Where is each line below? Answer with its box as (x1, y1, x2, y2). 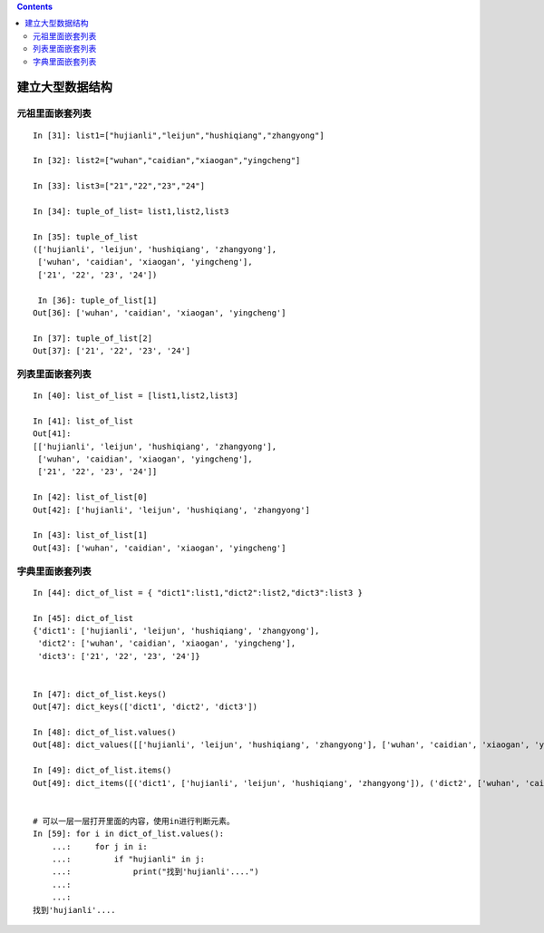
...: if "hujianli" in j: (51, 853, 206, 864)
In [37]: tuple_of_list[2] (33, 333, 153, 344)
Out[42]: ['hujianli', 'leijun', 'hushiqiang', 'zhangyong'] (33, 504, 310, 515)
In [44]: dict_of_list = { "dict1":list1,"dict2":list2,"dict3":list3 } (33, 588, 363, 598)
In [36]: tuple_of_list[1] (37, 295, 158, 306)
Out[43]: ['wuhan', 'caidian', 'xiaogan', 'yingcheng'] (33, 542, 287, 553)
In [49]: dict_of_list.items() (33, 765, 172, 775)
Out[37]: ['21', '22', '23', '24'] (33, 345, 191, 356)
